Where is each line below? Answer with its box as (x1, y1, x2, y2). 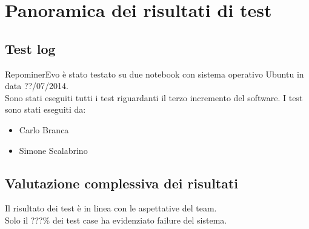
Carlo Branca (19, 123, 69, 136)
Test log (5, 39, 56, 58)
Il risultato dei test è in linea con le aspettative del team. (5, 202, 217, 214)
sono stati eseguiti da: (5, 103, 86, 116)
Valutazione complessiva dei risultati (5, 173, 239, 192)
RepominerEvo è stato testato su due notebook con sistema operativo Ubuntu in (5, 67, 304, 80)
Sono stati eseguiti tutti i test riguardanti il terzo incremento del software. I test (5, 91, 303, 104)
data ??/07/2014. (5, 79, 68, 92)
